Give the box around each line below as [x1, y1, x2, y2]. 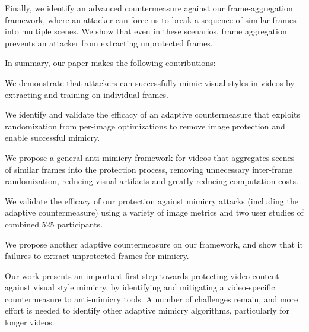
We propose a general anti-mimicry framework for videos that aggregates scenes [5, 151, 295, 163]
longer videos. [5, 316, 55, 328]
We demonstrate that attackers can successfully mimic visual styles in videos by [5, 76, 295, 88]
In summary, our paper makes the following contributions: [5, 56, 216, 69]
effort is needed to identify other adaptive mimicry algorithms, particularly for [5, 304, 289, 317]
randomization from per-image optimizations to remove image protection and [5, 119, 285, 132]
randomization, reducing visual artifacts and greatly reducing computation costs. [5, 175, 298, 187]
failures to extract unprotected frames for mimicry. [5, 249, 189, 262]
